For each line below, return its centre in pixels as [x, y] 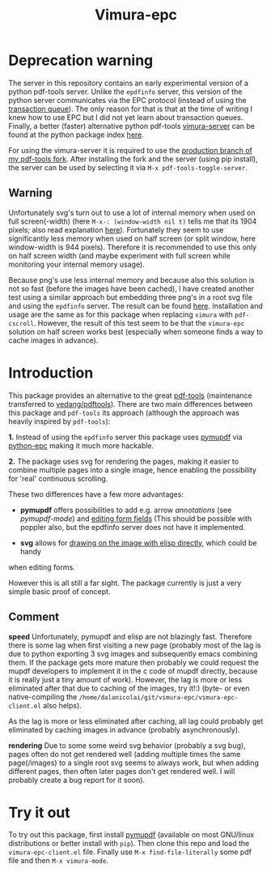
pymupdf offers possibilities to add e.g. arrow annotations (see [126, 510]
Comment [34, 617]
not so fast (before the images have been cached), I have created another [131, 289]
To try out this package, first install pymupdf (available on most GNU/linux [131, 835]
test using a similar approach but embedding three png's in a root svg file [131, 297]
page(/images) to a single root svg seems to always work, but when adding [133, 763]
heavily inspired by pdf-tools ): [59, 421]
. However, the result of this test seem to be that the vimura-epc [139, 323]
